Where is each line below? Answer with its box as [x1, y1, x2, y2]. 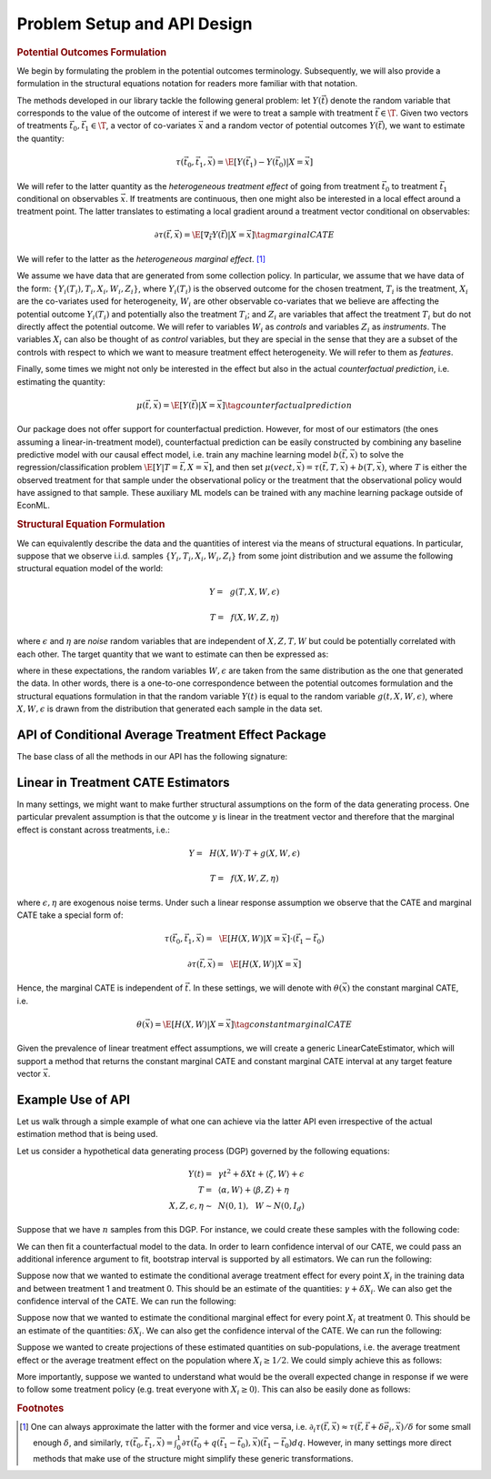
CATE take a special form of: [16, 910, 124, 921]
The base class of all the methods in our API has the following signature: [16, 751, 288, 762]
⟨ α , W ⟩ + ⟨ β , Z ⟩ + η [217, 1184, 290, 1195]
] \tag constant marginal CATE [230, 1019, 353, 1030]
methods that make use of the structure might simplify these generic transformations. [33, 1454, 354, 1464]
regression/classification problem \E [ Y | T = [16, 462, 179, 473]
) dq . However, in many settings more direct [288, 1437, 452, 1448]
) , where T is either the [381, 462, 467, 473]
